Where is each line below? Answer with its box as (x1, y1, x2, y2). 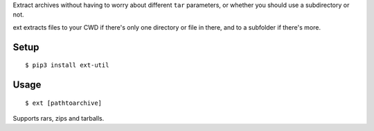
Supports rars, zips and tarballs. (12, 114, 105, 122)
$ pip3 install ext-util (25, 61, 109, 69)
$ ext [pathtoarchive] (25, 99, 103, 107)
